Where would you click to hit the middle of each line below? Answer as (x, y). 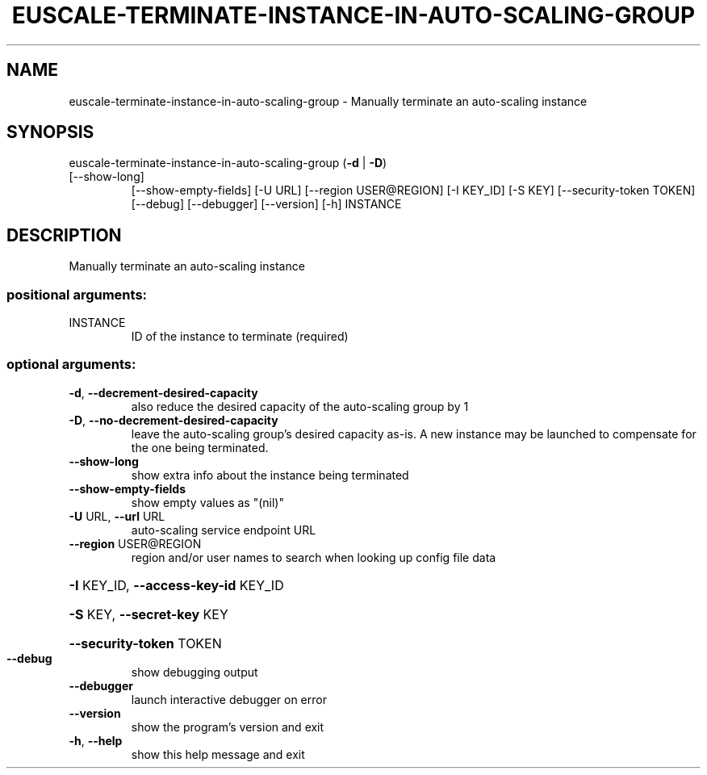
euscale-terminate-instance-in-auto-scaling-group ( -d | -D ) (228, 163)
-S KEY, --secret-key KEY (149, 614)
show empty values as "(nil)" (207, 502)
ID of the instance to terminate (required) (240, 337)
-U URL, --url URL (117, 516)
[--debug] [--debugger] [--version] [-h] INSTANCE (266, 204)
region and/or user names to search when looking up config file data (314, 557)
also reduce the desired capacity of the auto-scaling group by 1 (300, 406)
